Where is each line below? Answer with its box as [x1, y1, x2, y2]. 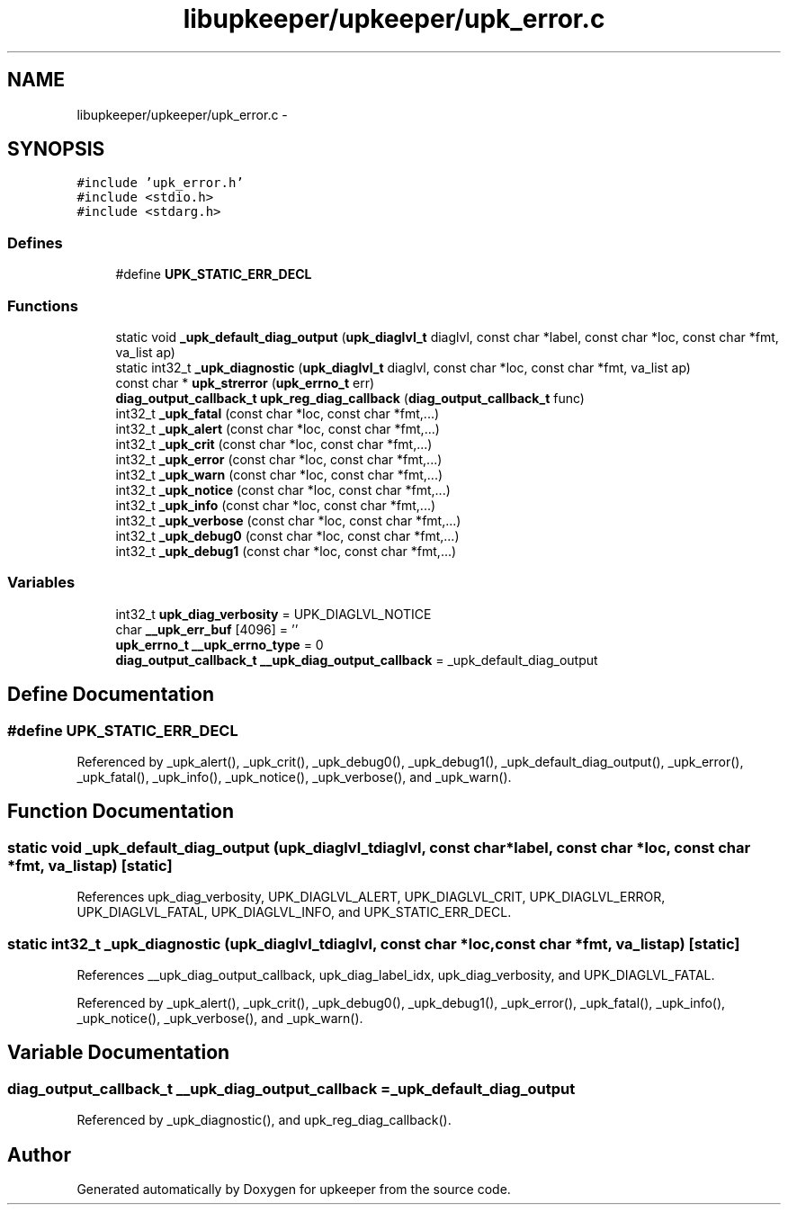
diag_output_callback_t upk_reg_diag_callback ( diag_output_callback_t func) [115, 390, 585, 406]
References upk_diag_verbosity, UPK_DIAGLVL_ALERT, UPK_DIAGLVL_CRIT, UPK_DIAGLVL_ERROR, [76, 889, 666, 905]
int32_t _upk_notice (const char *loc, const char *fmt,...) [115, 481, 451, 498]
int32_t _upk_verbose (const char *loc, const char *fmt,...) [115, 512, 461, 528]
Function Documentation [7, 800, 234, 823]
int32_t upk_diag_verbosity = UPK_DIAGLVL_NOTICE [115, 606, 432, 622]
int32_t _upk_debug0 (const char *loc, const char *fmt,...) [115, 527, 460, 543]
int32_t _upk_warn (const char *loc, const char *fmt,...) [115, 466, 443, 482]
